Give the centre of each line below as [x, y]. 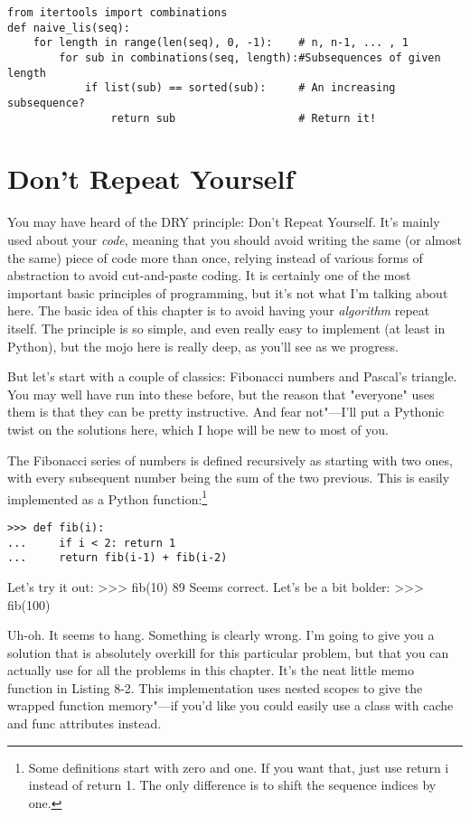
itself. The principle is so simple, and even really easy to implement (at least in [226, 328]
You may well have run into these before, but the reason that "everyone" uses [221, 394]
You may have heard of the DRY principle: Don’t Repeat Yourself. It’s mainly [224, 222]
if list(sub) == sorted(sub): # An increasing [240, 88]
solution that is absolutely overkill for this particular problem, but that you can [228, 652]
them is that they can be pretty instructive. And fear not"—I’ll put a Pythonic [226, 412]
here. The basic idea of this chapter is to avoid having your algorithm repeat [219, 310]
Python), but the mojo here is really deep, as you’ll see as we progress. [203, 346]
